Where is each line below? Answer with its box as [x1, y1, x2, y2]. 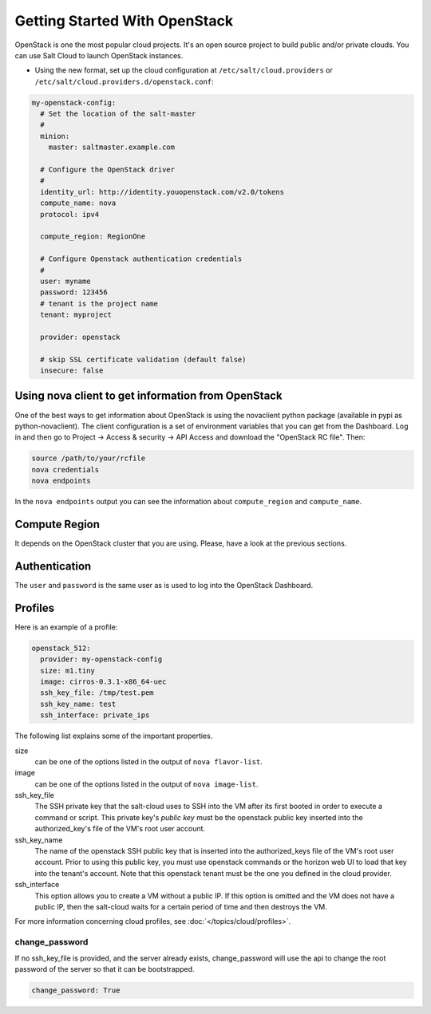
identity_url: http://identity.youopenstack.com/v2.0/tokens [40, 187, 285, 196]
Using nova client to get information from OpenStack [14, 389, 283, 403]
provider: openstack [40, 332, 121, 341]
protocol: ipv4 [40, 210, 100, 219]
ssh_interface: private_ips [40, 711, 150, 720]
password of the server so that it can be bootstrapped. [14, 964, 195, 973]
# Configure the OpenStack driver [40, 165, 176, 175]
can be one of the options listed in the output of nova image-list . [34, 779, 259, 789]
